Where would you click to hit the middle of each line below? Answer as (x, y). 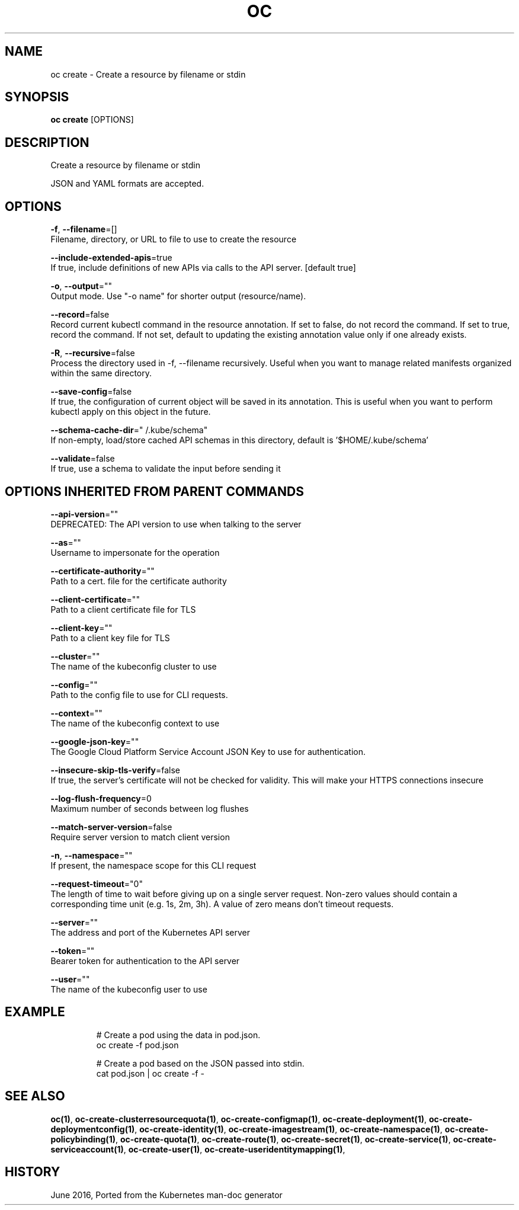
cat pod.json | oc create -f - (150, 1073)
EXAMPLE (35, 1012)
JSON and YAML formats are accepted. (127, 184)
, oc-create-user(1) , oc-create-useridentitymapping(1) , (234, 1149)
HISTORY (33, 1172)
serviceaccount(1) (87, 1149)
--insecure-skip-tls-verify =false (115, 770)
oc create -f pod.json (137, 1045)
